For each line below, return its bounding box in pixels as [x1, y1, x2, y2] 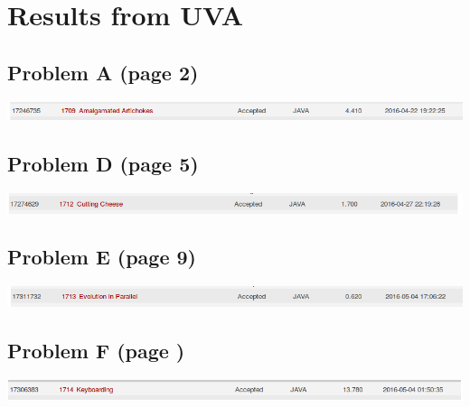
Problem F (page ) [7, 337, 185, 365]
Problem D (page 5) [7, 149, 199, 177]
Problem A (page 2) [7, 58, 199, 86]
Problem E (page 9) [7, 243, 196, 271]
